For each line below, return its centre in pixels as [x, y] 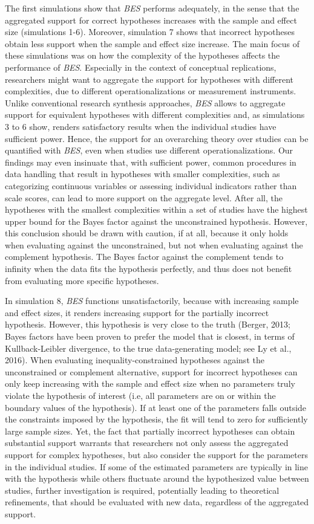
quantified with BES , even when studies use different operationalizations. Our [149, 150]
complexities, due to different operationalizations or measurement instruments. [151, 91]
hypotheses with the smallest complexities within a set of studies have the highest [156, 209]
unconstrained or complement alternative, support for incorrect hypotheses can [151, 371]
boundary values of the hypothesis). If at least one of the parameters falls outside [156, 407]
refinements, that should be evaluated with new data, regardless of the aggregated [157, 502]
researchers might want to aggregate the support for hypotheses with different [149, 79]
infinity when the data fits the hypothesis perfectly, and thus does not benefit [149, 269]
